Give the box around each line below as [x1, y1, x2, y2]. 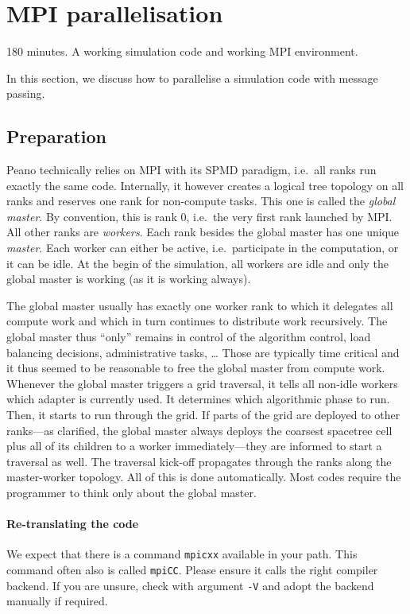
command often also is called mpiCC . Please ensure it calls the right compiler [6, 562, 378, 578]
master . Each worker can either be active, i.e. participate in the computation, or [6, 239, 399, 256]
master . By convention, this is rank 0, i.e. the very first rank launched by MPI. [6, 208, 393, 224]
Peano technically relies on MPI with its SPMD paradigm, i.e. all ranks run [6, 161, 377, 178]
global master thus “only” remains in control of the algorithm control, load [6, 328, 371, 345]
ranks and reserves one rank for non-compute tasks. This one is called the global [6, 192, 396, 209]
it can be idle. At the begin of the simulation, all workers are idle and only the [6, 255, 389, 271]
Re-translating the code [6, 515, 139, 532]
